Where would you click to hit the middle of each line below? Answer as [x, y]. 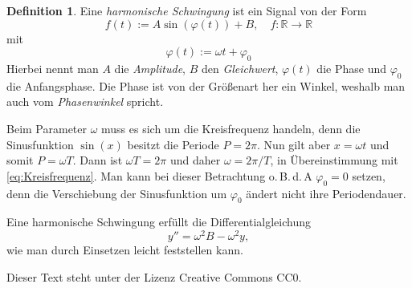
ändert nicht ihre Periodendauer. [326, 193]
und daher [195, 160]
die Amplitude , [150, 68]
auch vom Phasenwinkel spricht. [85, 101]
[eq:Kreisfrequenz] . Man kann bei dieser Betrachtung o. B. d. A [159, 175]
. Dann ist [98, 160]
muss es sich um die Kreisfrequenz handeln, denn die [231, 128]
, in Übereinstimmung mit [334, 160]
